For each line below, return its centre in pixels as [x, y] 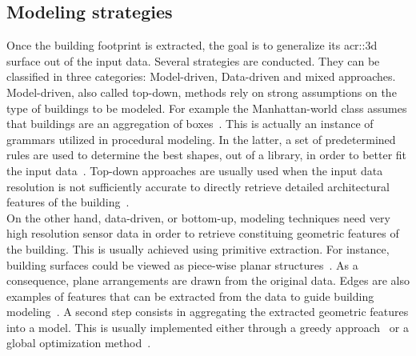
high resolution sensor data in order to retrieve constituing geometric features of [203, 233]
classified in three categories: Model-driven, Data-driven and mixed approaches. [201, 76]
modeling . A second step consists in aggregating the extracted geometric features [208, 312]
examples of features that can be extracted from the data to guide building [190, 296]
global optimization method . [79, 343]
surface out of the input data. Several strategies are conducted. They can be [193, 60]
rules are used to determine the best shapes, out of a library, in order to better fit [207, 155]
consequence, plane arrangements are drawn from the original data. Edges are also [208, 280]
